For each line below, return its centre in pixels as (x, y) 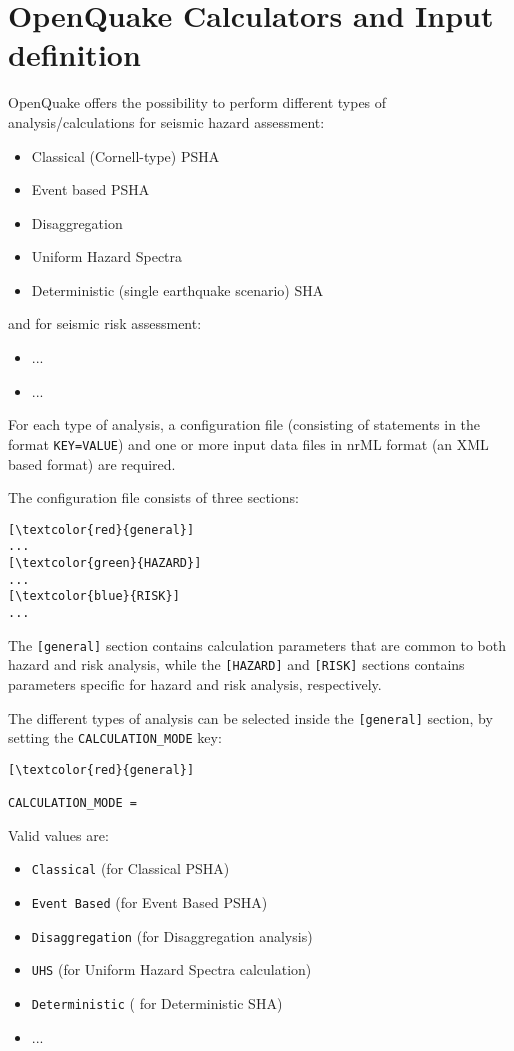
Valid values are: (58, 834)
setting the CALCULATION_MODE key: (115, 737)
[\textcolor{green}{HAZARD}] (105, 563)
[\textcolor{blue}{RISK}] (94, 596)
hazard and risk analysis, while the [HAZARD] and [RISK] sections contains (236, 664)
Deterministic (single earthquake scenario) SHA (177, 289)
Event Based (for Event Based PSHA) (149, 902)
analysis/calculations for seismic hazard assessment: (166, 121)
